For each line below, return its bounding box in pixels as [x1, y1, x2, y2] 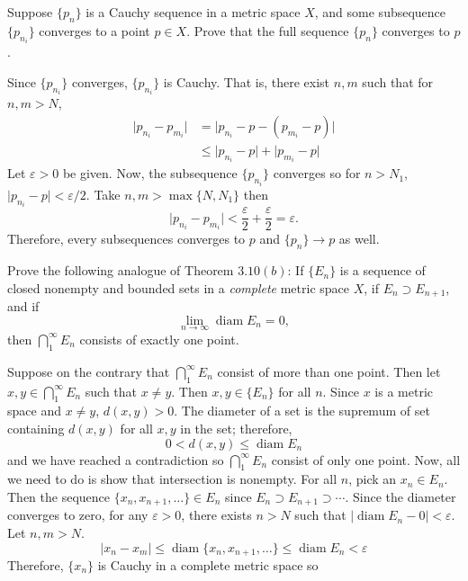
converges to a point [39, 21, 150, 40]
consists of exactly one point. [79, 329, 239, 348]
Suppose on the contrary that [7, 362, 170, 380]
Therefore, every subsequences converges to [7, 229, 246, 248]
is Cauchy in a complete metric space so [97, 556, 319, 575]
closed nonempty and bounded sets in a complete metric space [7, 278, 349, 297]
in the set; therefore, [180, 418, 292, 437]
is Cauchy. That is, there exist [163, 72, 330, 91]
